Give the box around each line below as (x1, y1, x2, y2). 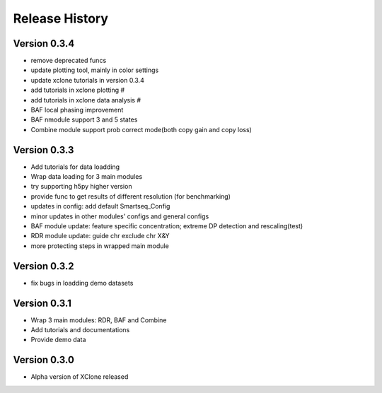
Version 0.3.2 (13, 260, 74, 272)
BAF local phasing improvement (30, 106, 124, 115)
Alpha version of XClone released (30, 373, 129, 381)
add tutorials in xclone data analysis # (30, 95, 141, 104)
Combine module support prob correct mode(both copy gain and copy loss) (30, 125, 253, 134)
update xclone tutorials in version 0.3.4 (30, 76, 144, 84)
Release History (13, 11, 109, 26)
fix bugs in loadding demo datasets (30, 278, 134, 287)
